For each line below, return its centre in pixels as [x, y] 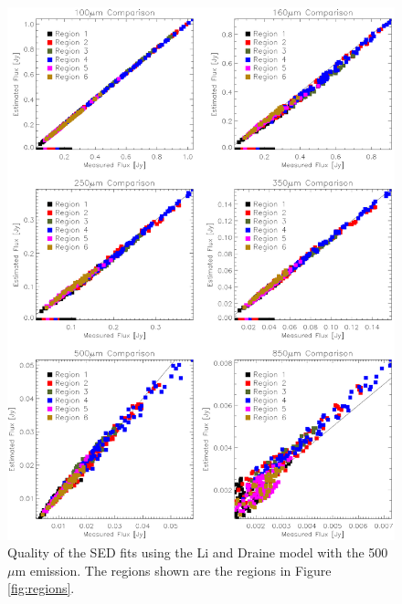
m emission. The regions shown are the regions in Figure [173, 570]
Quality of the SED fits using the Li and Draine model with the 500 [198, 552]
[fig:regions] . [41, 588]
